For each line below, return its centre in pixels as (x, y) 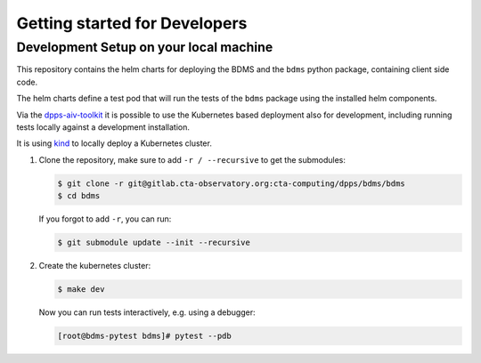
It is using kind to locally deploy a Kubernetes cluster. (114, 143)
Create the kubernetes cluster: (95, 266)
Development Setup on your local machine (145, 47)
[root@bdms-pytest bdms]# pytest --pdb (144, 336)
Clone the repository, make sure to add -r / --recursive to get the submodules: (192, 159)
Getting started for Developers (132, 23)
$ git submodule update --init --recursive (154, 243)
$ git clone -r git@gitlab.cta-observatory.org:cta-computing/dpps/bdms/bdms (231, 183)
